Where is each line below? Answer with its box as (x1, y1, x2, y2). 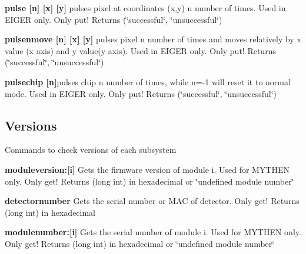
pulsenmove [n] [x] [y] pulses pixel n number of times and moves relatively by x (5, 33, 301, 45)
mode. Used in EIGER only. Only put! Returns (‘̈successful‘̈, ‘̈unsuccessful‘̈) (5, 87, 277, 99)
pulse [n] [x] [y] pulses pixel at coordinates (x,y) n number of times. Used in (5, 2, 286, 14)
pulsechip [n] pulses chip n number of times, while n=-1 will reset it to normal (5, 75, 291, 88)
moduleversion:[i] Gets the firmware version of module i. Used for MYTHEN (5, 163, 290, 175)
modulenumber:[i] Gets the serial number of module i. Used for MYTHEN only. (5, 226, 301, 238)
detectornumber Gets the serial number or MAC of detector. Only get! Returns (5, 195, 300, 207)
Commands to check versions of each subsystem (5, 143, 177, 156)
